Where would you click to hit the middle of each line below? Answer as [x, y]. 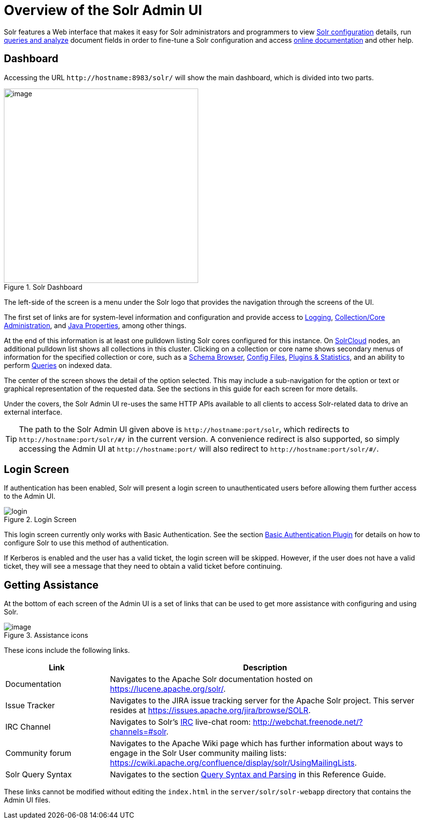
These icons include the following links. [67, 650]
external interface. [33, 412]
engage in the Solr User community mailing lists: [198, 753]
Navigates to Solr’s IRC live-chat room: [180, 722]
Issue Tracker [30, 706]
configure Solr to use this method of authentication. [86, 543]
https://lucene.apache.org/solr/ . [168, 689]
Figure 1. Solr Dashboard [43, 287]
